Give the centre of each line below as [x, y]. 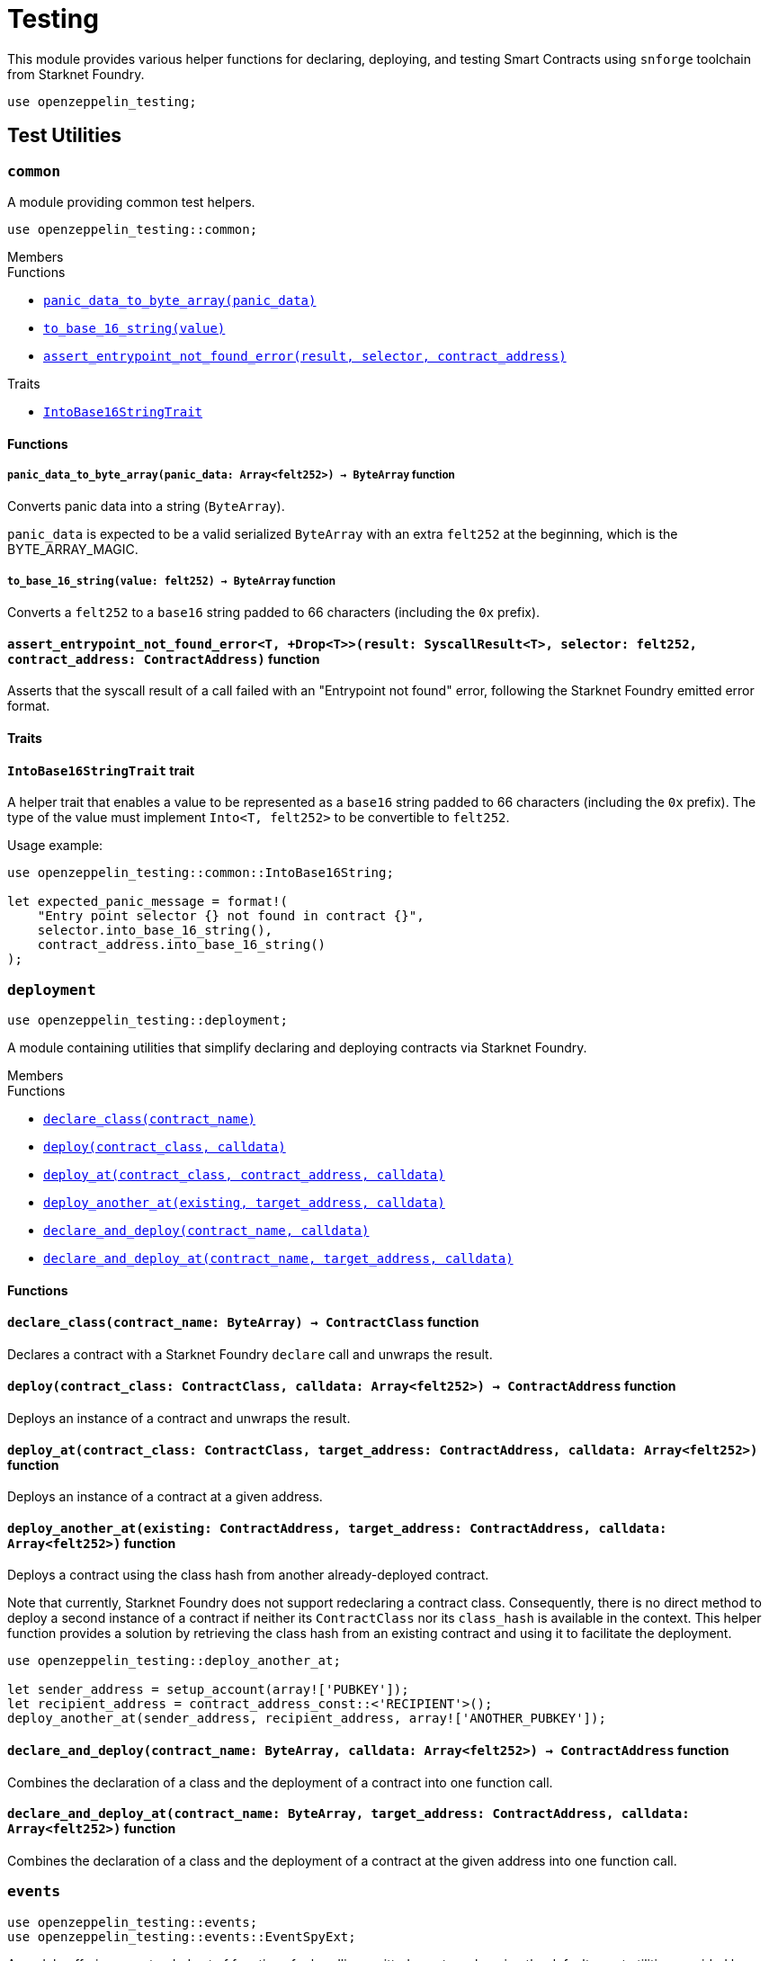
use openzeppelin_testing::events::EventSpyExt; [182, 1936]
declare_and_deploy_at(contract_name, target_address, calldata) [278, 1258]
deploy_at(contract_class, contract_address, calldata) [244, 1174]
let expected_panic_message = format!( [148, 902]
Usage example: [55, 846]
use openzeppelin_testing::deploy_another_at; [174, 1661]
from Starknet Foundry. [76, 74]
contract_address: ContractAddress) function [164, 658]
